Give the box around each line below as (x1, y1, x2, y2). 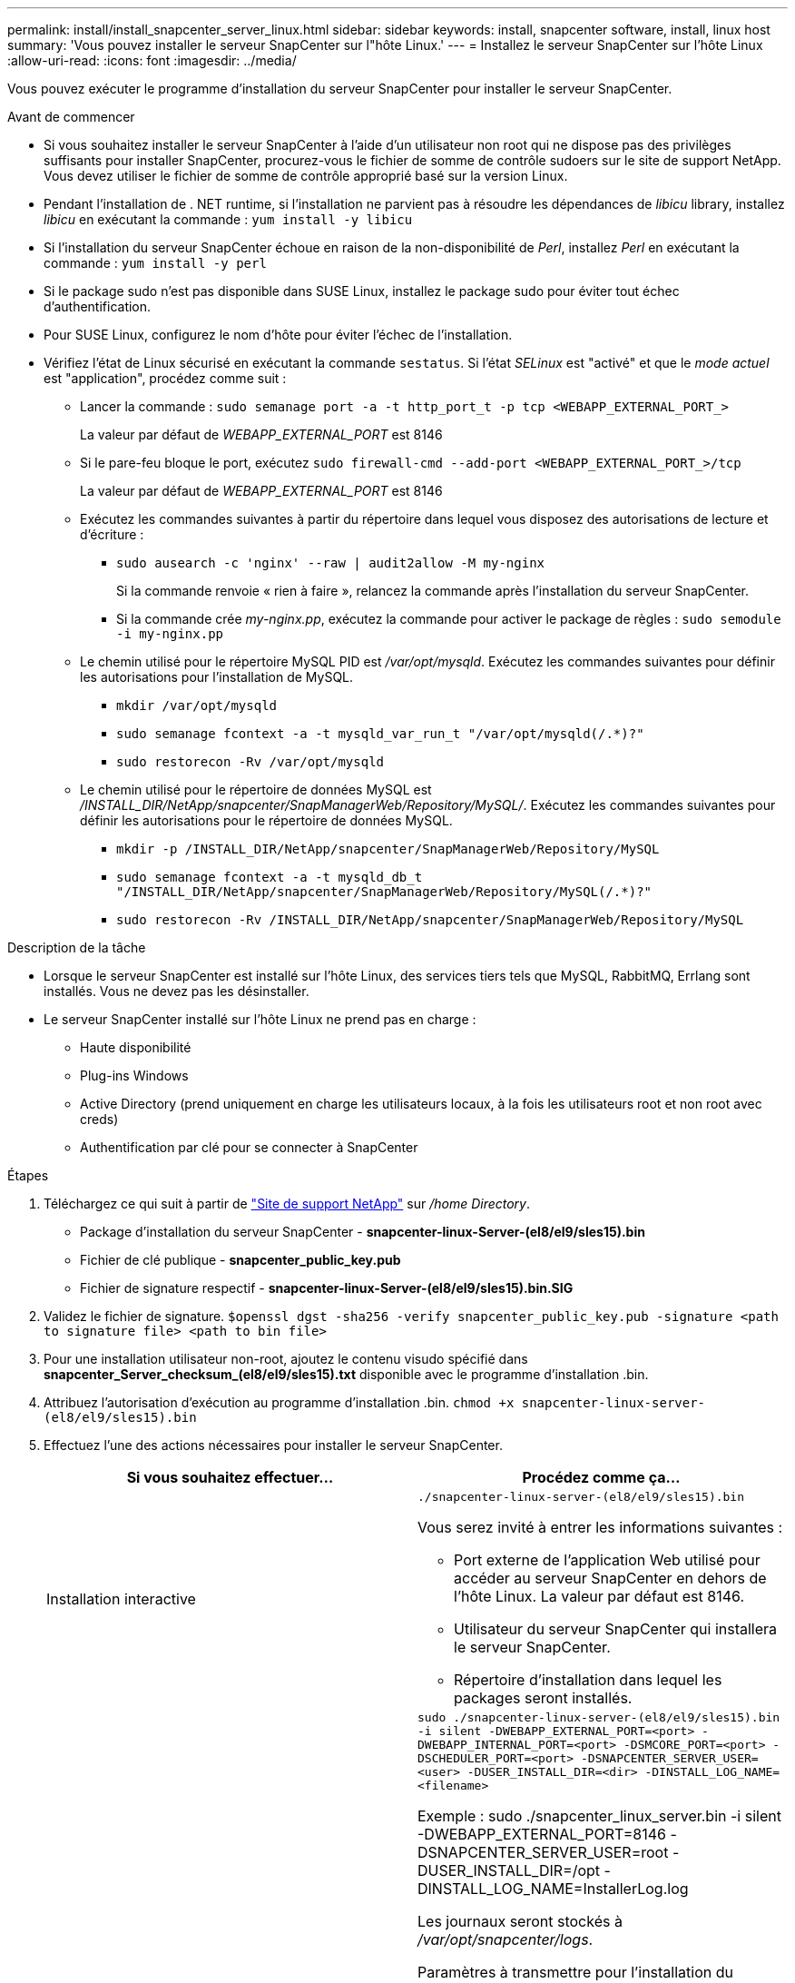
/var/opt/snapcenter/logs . (417, 1930, 594, 1948)
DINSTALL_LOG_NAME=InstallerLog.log (417, 1879, 689, 1898)
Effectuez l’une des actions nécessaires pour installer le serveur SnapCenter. (44, 1437, 503, 1453)
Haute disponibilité (80, 1040, 191, 1055)
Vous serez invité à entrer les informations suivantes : (417, 1518, 783, 1536)
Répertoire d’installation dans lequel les (454, 1671, 722, 1689)
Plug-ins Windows (80, 1068, 189, 1083)
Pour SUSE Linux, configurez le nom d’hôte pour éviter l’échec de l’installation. (44, 327, 513, 342)
